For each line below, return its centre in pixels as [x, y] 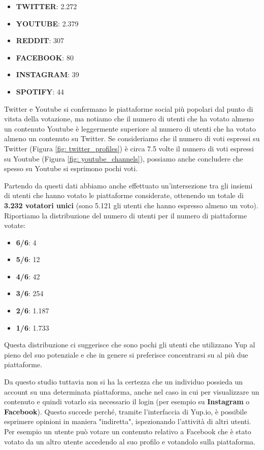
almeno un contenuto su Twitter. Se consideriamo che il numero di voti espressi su [132, 138]
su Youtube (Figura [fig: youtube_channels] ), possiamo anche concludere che [124, 158]
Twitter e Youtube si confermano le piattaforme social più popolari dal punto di [129, 108]
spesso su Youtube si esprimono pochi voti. [71, 168]
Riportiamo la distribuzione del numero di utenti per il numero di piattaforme [126, 215]
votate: [15, 225]
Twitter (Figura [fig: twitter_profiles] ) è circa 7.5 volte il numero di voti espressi [129, 148]
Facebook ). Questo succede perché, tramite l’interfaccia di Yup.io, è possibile [126, 411]
